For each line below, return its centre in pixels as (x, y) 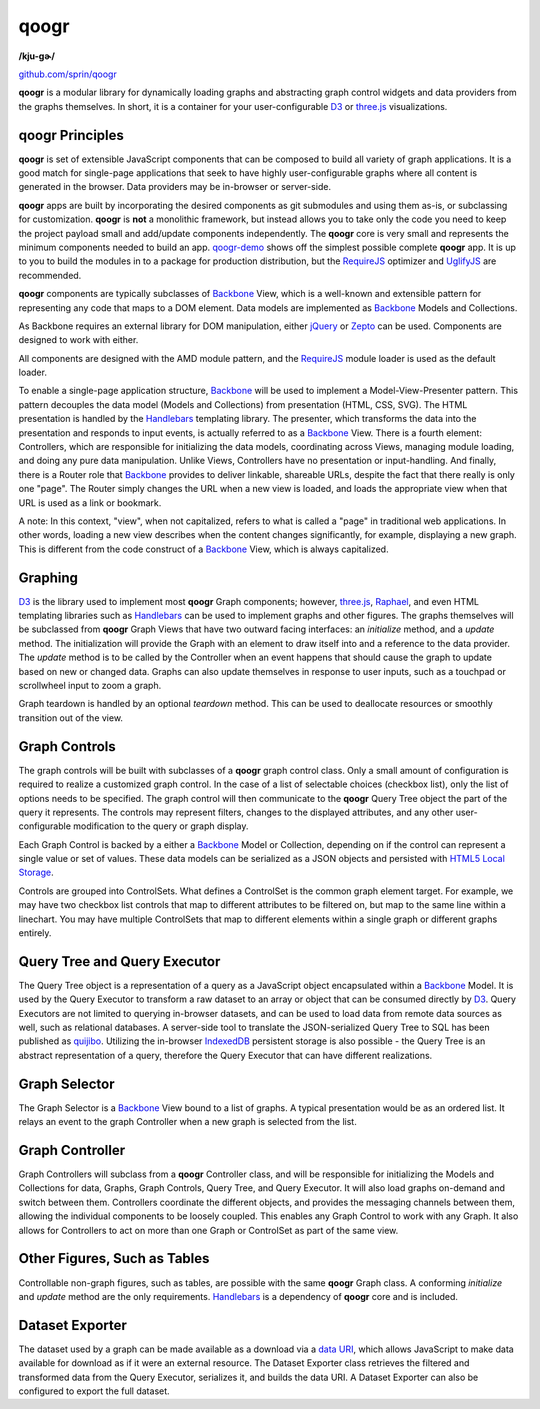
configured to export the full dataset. (94, 1391)
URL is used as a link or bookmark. (90, 502)
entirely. (35, 933)
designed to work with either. (78, 340)
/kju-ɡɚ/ (36, 56)
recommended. (50, 275)
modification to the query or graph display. (161, 826)
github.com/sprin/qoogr (67, 74)
